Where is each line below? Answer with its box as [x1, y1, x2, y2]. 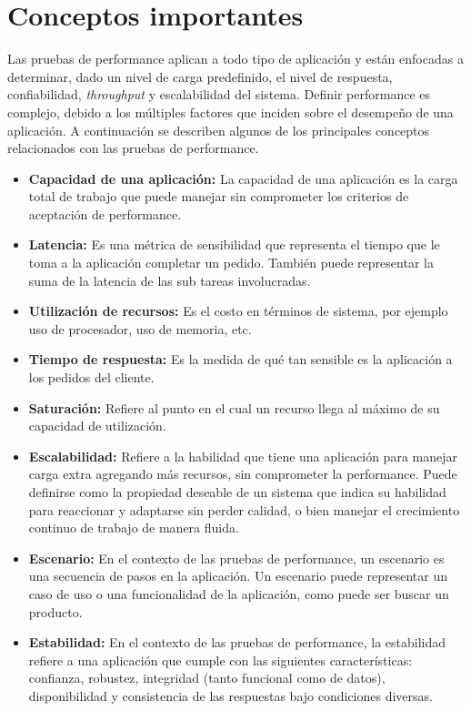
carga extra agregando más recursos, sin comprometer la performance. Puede [28, 464, 457, 483]
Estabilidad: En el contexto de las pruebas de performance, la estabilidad [28, 633, 446, 652]
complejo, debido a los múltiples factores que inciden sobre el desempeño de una [7, 102, 454, 121]
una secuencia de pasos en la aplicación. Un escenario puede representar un [28, 566, 447, 585]
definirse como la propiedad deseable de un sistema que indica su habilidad [28, 482, 446, 501]
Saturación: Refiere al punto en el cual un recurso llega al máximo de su [28, 398, 440, 417]
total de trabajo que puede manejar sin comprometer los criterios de [28, 187, 409, 206]
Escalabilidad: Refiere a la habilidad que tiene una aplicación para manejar [28, 446, 457, 465]
